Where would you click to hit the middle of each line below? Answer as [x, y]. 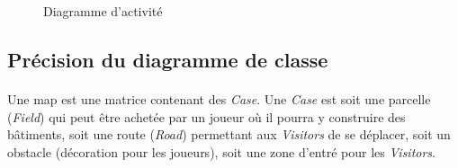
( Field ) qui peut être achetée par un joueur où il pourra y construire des [207, 116]
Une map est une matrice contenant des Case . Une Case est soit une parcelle [219, 98]
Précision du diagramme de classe [168, 59]
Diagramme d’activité [103, 11]
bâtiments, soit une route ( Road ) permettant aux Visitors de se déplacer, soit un [229, 134]
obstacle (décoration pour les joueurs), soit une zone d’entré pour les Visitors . [222, 151]
